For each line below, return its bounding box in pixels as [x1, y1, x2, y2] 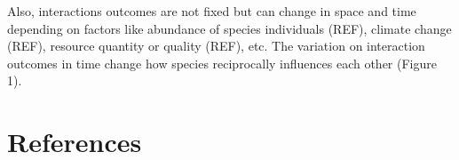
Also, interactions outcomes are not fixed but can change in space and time [7, 2, 416, 20]
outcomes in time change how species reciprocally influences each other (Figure [7, 53, 437, 72]
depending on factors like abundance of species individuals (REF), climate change [7, 19, 452, 37]
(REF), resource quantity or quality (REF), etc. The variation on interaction [7, 36, 425, 55]
